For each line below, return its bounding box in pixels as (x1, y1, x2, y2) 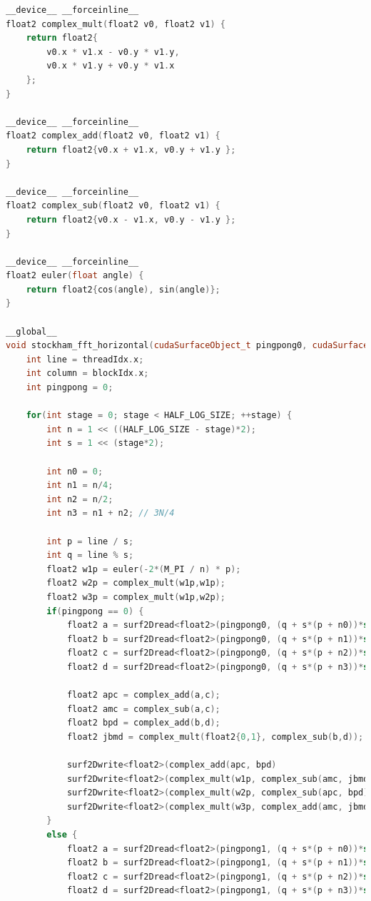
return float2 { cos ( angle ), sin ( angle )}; (26, 284, 220, 295)
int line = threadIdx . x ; (26, 354, 144, 365)
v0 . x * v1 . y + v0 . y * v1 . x (46, 61, 175, 71)
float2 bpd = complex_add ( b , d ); (66, 718, 220, 728)
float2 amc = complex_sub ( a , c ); (66, 703, 220, 714)
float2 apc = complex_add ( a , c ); (66, 690, 220, 701)
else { (46, 830, 78, 840)
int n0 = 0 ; (46, 466, 103, 477)
